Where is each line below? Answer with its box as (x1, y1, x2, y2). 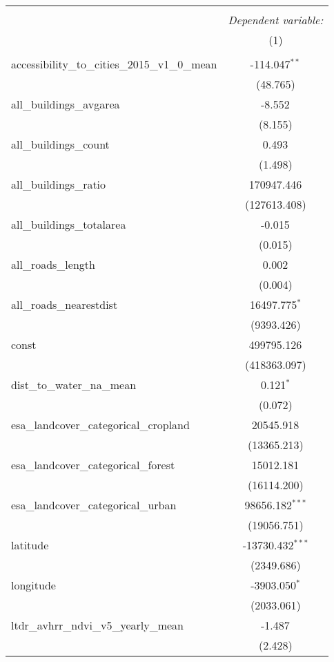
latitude (11, 537, 49, 553)
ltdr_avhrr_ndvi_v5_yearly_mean (11, 617, 184, 633)
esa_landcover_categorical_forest (11, 457, 175, 473)
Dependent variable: (228, 12, 324, 28)
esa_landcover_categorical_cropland (11, 417, 190, 433)
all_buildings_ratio (11, 176, 106, 192)
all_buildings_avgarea (11, 96, 120, 112)
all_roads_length (11, 256, 95, 272)
